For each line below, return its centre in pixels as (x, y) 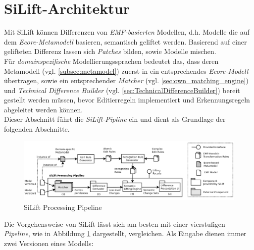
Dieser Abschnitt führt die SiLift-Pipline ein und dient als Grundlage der (115, 119)
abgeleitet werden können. (44, 109)
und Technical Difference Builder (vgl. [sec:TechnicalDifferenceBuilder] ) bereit (122, 90)
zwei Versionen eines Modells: (49, 243)
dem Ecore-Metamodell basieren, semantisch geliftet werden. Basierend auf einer (126, 41)
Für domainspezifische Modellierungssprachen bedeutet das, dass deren (111, 61)
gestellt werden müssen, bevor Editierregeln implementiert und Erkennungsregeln (127, 100)
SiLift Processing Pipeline (63, 207)
